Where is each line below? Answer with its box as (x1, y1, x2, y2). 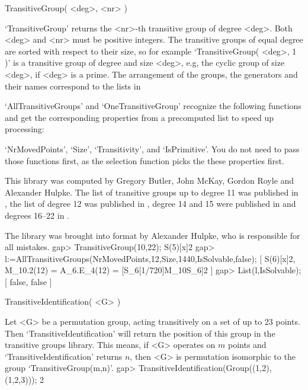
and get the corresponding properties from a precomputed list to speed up (5, 111, 274, 123)
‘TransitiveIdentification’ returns (5, 350, 123, 362)
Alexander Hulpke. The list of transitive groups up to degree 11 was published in (5, 186, 299, 198)
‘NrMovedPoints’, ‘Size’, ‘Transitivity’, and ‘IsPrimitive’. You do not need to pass (5, 142, 300, 155)
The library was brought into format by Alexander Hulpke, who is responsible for (5, 229, 300, 241)
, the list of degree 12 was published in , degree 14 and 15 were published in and (5, 197, 296, 210)
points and (228, 338, 267, 351)
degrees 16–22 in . (5, 209, 70, 221)
